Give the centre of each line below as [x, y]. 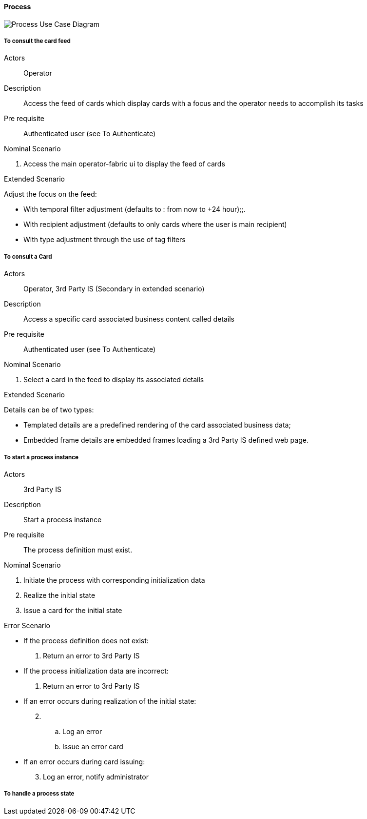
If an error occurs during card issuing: [84, 761]
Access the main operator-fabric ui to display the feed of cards [124, 164]
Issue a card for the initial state [73, 610]
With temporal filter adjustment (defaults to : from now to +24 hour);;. [135, 209]
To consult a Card [28, 256]
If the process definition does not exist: [86, 640]
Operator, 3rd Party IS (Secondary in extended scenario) [114, 289]
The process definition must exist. [78, 550]
